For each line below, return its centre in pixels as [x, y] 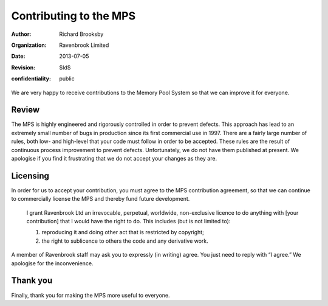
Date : [18, 56]
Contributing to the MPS [73, 16]
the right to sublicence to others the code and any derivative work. [125, 241]
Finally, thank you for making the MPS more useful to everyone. [91, 295]
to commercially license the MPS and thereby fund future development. [101, 199]
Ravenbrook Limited [84, 45]
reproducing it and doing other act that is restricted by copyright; [123, 232]
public [67, 78]
